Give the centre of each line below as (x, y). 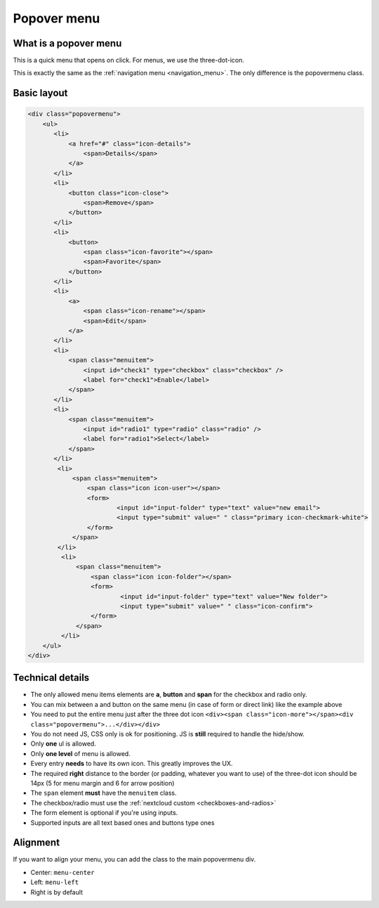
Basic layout (40, 93)
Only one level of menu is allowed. (81, 753)
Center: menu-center (62, 872)
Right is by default (57, 892)
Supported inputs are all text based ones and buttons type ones (122, 822)
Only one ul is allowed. (63, 744)
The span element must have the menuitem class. (104, 793)
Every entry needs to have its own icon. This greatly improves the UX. (132, 764)
